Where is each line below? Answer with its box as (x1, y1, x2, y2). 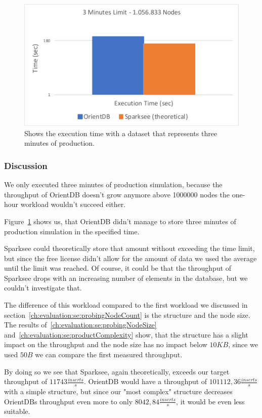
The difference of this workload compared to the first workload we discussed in (4, 300, 248, 310)
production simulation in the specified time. (4, 226, 140, 236)
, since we (228, 339, 258, 350)
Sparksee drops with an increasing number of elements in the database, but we (4, 272, 248, 283)
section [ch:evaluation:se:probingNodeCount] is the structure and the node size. (4, 309, 250, 320)
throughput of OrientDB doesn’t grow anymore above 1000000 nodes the (4, 189, 230, 199)
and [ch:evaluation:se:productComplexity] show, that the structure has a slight (4, 329, 248, 340)
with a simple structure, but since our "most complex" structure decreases (4, 386, 233, 397)
